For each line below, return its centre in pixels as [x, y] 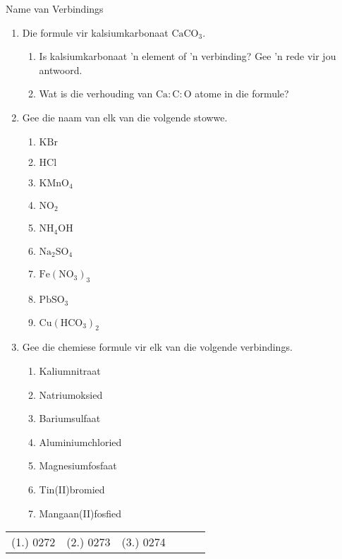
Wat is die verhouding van [96, 94]
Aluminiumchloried [80, 441]
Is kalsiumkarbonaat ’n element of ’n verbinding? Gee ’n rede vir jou [188, 56]
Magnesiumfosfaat [78, 465]
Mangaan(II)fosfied [80, 513]
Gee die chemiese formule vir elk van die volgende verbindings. [157, 347]
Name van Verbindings [55, 8]
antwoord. [61, 70]
